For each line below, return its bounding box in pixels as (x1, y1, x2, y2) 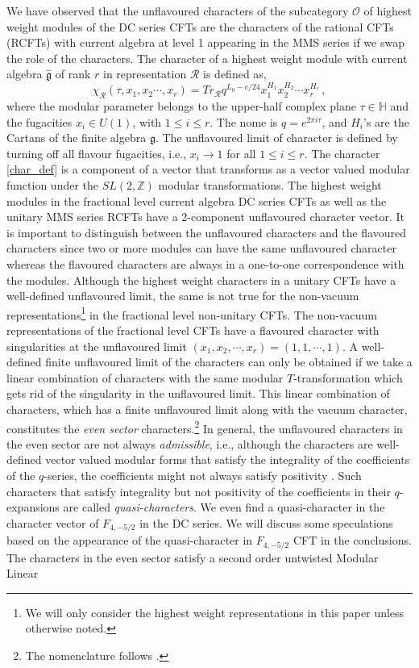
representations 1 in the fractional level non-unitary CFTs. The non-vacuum (6, 303, 377, 323)
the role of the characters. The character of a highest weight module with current (6, 49, 408, 66)
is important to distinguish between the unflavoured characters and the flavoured (6, 223, 406, 240)
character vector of (6, 514, 99, 531)
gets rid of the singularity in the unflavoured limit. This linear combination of (6, 385, 390, 402)
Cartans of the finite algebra (6, 129, 147, 146)
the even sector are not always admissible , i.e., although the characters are (6, 435, 373, 452)
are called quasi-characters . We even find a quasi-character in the (63, 499, 385, 516)
